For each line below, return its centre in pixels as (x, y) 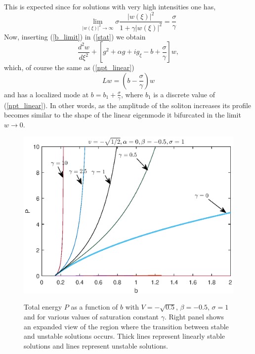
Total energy (43, 307)
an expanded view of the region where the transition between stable (126, 326)
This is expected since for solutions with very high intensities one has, (110, 6)
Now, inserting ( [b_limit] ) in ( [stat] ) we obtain (75, 36)
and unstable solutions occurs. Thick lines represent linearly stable (125, 336)
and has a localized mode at (46, 94)
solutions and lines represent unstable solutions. (96, 345)
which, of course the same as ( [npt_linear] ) (69, 67)
